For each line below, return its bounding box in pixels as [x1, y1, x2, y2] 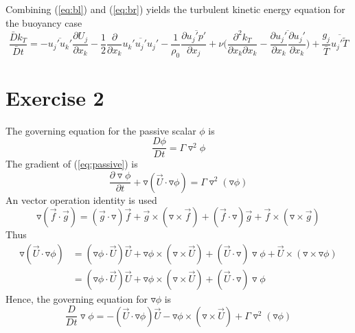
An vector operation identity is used [5, 192, 157, 207]
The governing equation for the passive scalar [5, 123, 196, 137]
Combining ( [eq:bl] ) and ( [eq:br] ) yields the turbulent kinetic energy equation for [5, 2, 345, 16]
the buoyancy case [5, 15, 82, 30]
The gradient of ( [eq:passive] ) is [5, 157, 138, 171]
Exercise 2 [5, 83, 104, 111]
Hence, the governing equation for [5, 291, 148, 306]
